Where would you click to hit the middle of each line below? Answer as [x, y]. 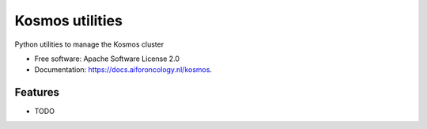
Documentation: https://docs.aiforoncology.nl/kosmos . [123, 70]
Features [37, 92]
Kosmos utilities [68, 21]
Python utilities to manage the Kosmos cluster [89, 44]
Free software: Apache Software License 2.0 [107, 59]
